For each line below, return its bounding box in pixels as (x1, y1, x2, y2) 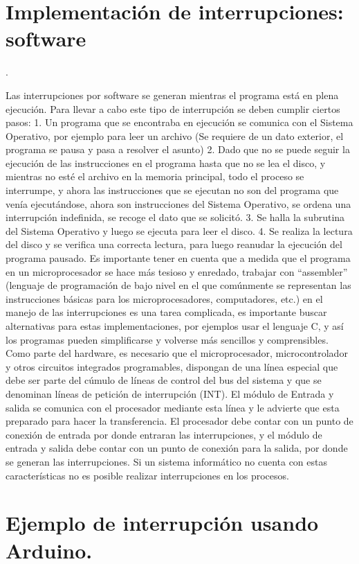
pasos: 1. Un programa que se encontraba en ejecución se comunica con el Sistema (6, 115, 353, 130)
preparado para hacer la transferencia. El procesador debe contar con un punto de (6, 414, 353, 428)
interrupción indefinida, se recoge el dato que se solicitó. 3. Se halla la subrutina (6, 210, 345, 224)
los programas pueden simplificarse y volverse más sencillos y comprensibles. (6, 332, 329, 346)
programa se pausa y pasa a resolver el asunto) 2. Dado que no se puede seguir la (6, 142, 350, 157)
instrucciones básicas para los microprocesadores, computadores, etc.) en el (6, 291, 323, 306)
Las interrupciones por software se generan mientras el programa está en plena (6, 87, 339, 102)
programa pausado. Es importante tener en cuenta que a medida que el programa (6, 251, 351, 265)
